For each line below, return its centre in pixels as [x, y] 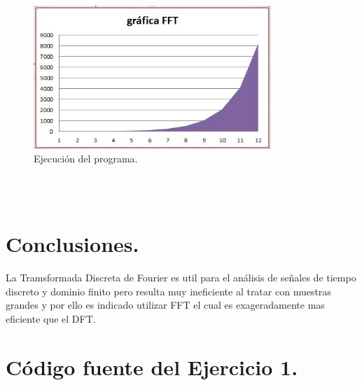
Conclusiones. [72, 244]
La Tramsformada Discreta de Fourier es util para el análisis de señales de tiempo [181, 278]
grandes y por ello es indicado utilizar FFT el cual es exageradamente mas [165, 305]
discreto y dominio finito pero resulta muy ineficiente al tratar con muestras [168, 291]
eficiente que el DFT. [51, 318]
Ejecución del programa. [86, 159]
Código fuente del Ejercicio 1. [152, 366]
